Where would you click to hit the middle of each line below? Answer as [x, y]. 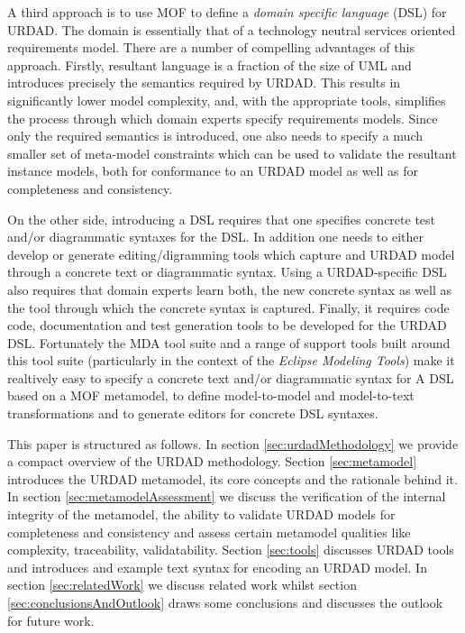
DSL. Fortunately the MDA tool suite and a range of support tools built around [229, 342]
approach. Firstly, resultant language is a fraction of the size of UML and [210, 64]
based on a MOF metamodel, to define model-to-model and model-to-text [211, 395]
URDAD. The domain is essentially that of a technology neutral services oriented [232, 29]
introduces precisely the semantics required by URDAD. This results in [204, 83]
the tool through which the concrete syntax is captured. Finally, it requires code [228, 307]
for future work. [51, 620]
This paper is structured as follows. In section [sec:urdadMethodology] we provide [233, 443]
